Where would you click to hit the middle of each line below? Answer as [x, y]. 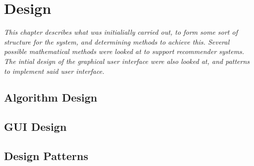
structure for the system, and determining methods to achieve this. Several [117, 41]
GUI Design [35, 127]
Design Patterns [46, 156]
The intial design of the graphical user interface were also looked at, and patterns [127, 61]
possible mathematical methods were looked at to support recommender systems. [124, 51]
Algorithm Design [51, 97]
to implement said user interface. [54, 71]
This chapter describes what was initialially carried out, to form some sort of [121, 32]
